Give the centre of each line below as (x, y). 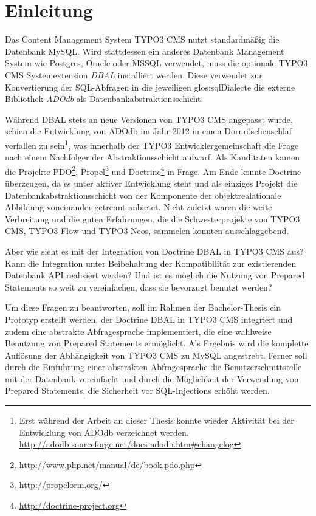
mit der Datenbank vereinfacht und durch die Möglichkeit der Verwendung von (152, 378)
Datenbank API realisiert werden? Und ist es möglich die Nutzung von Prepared (155, 275)
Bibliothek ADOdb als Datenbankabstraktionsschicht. (104, 99)
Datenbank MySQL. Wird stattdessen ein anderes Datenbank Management (145, 51)
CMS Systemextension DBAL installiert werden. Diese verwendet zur (134, 74)
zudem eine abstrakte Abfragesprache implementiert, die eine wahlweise (138, 331)
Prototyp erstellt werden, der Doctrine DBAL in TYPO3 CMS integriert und (149, 319)
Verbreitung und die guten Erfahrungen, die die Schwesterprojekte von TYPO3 (153, 218)
